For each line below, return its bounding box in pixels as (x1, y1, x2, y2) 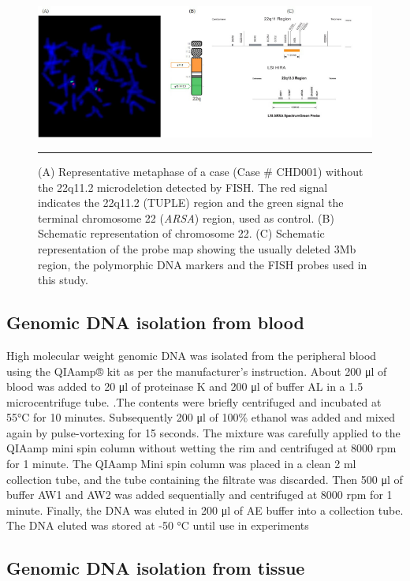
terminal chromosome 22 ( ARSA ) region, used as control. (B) (38, 209, 334, 226)
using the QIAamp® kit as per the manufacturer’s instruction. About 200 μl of (6, 362, 387, 379)
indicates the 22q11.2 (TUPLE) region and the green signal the (38, 194, 344, 211)
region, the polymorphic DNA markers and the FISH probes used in (38, 256, 367, 272)
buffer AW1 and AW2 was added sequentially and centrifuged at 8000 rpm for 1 (6, 486, 393, 503)
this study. (38, 272, 88, 288)
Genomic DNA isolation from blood (6, 310, 304, 335)
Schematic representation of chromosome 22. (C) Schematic (38, 225, 325, 242)
